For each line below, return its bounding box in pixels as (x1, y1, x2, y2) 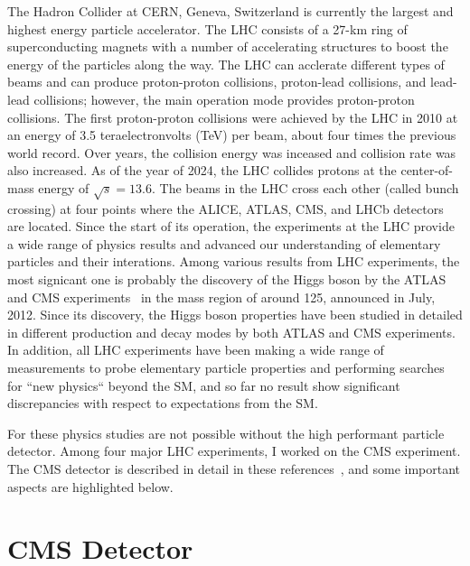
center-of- (400, 161, 454, 180)
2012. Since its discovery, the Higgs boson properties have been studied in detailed (7, 305, 463, 324)
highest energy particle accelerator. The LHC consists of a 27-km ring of (7, 19, 408, 38)
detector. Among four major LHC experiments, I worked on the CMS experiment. (7, 441, 461, 460)
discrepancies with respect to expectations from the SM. (7, 394, 318, 413)
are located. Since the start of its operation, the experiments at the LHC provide (7, 217, 455, 236)
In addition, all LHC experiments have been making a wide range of (7, 340, 384, 359)
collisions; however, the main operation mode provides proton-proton (33, 89, 415, 108)
